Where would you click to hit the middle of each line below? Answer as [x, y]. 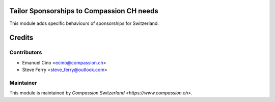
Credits [21, 38]
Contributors [26, 52]
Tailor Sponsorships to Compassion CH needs [84, 11]
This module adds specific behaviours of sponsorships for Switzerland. [84, 23]
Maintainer [23, 83]
